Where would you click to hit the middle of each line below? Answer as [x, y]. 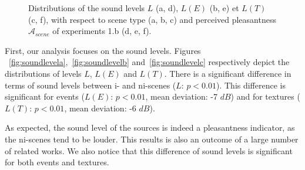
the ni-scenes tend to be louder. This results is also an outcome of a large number [152, 139]
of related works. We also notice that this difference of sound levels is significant [149, 150]
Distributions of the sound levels [87, 8]
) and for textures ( [265, 96]
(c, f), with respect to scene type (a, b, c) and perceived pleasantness [152, 19]
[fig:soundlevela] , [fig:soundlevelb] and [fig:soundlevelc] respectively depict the [149, 62]
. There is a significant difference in [228, 73]
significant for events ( [45, 96]
